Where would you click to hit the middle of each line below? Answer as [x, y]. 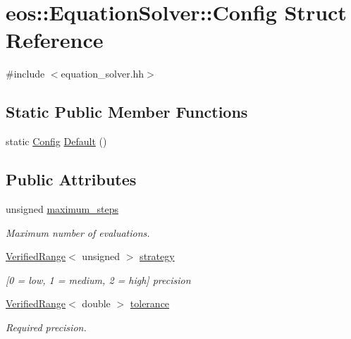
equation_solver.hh [103, 74]
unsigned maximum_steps [62, 208]
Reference [55, 40]
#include [25, 74]
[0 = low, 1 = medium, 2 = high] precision [98, 279]
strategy [157, 256]
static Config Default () [56, 141]
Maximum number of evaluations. [78, 232]
